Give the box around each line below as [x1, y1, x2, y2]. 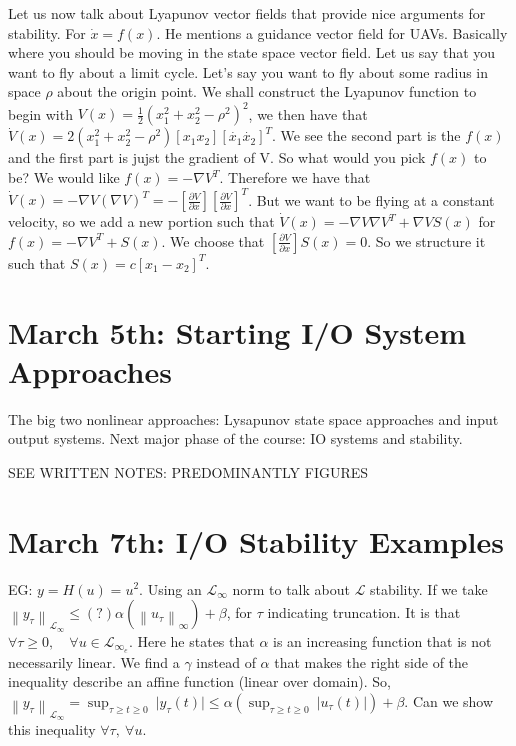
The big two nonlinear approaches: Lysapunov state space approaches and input [8, 408, 499, 429]
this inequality [8, 719, 96, 740]
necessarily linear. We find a [8, 651, 180, 672]
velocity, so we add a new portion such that [8, 211, 275, 232]
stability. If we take [370, 578, 488, 599]
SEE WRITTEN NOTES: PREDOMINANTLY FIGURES [8, 461, 369, 482]
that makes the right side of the [274, 651, 469, 672]
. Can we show [404, 690, 494, 711]
